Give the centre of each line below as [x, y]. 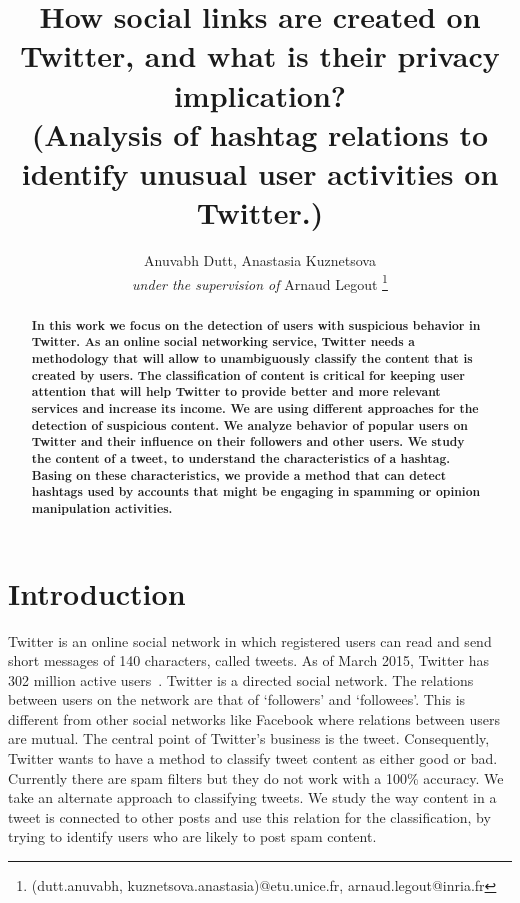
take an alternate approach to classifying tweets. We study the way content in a [252, 797]
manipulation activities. [102, 508]
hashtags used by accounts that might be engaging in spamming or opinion [256, 492]
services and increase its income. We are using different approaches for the [255, 408]
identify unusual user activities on [260, 172]
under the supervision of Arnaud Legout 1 [260, 282]
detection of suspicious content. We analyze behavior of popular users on [249, 425]
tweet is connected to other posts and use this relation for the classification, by [249, 816]
